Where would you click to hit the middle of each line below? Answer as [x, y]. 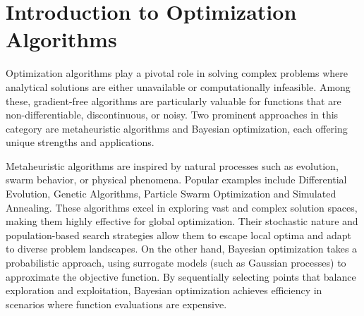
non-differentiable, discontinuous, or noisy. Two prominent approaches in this [172, 115]
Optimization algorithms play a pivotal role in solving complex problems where [177, 73]
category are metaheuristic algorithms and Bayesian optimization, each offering [177, 128]
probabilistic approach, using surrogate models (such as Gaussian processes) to [176, 263]
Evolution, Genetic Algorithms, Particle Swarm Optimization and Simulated [171, 194]
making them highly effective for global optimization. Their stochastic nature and [182, 221]
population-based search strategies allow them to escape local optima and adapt [179, 235]
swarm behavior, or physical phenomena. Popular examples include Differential [176, 180]
